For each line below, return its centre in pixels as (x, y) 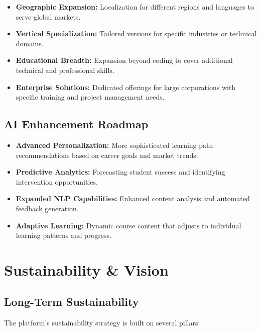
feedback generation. (47, 208)
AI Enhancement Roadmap (76, 124)
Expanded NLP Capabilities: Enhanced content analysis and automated (133, 198)
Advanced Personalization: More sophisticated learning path (114, 145)
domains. (30, 43)
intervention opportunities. (57, 181)
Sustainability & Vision (86, 269)
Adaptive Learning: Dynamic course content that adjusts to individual (128, 225)
